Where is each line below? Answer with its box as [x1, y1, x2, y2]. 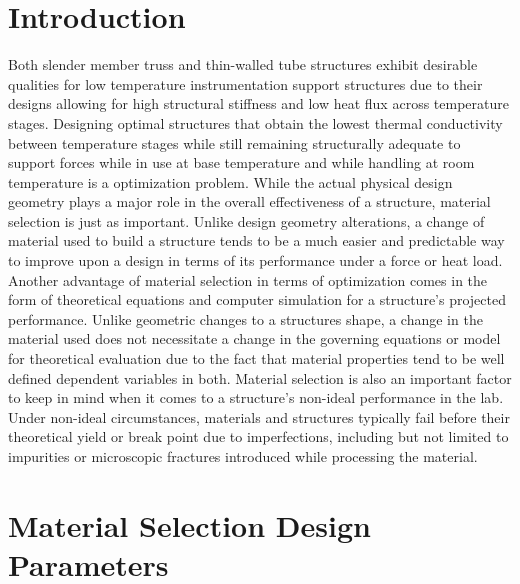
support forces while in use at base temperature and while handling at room [8, 152, 475, 173]
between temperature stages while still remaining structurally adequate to [8, 132, 461, 153]
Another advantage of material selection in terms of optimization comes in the [8, 269, 488, 290]
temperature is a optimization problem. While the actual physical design [8, 171, 453, 192]
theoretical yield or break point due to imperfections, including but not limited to [8, 426, 509, 447]
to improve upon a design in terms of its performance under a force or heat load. [8, 250, 503, 271]
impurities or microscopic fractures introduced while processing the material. [8, 446, 478, 466]
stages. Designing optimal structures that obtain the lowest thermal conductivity [8, 112, 503, 133]
